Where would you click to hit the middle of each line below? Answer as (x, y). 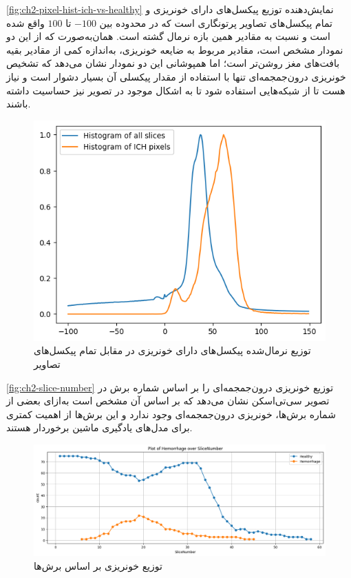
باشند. (19, 104)
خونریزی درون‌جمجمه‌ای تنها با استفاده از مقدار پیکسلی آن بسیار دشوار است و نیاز (176, 76)
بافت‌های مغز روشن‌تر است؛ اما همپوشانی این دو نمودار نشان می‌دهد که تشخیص (173, 63)
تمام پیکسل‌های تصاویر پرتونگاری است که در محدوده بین (216, 22)
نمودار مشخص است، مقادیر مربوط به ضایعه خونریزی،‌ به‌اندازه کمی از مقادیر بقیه (175, 49)
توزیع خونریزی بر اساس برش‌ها (98, 565)
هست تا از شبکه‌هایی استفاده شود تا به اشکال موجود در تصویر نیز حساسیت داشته (176, 90)
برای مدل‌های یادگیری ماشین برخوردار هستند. (99, 427)
